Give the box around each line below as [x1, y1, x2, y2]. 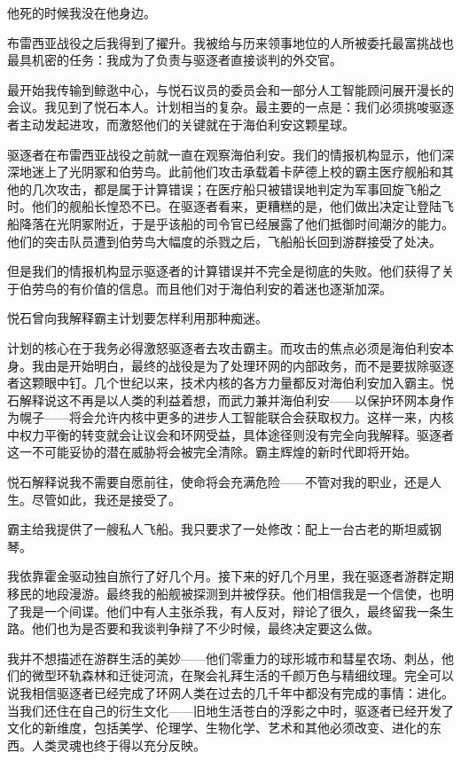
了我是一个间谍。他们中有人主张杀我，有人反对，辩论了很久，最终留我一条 [7, 601, 441, 620]
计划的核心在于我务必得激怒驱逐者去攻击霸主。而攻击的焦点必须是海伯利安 [7, 338, 441, 356]
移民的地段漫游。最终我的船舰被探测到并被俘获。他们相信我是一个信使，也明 [7, 584, 454, 603]
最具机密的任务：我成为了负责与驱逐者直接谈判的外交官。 [7, 51, 342, 69]
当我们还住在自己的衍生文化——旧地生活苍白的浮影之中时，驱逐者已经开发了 [7, 701, 454, 719]
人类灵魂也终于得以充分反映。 [31, 735, 206, 754]
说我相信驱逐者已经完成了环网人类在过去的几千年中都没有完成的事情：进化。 [7, 684, 454, 701]
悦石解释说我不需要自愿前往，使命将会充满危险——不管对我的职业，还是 [7, 473, 429, 491]
